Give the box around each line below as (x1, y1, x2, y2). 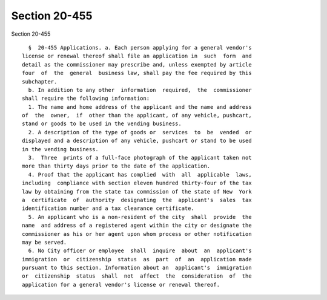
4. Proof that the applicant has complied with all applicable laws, (28, 171, 252, 178)
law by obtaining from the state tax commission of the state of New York (22, 188, 252, 195)
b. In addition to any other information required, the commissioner (28, 86, 252, 93)
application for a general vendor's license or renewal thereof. (22, 281, 220, 288)
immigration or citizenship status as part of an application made (22, 256, 252, 262)
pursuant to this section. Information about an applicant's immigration (22, 264, 252, 272)
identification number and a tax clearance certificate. (22, 205, 195, 212)
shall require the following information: (22, 95, 150, 102)
